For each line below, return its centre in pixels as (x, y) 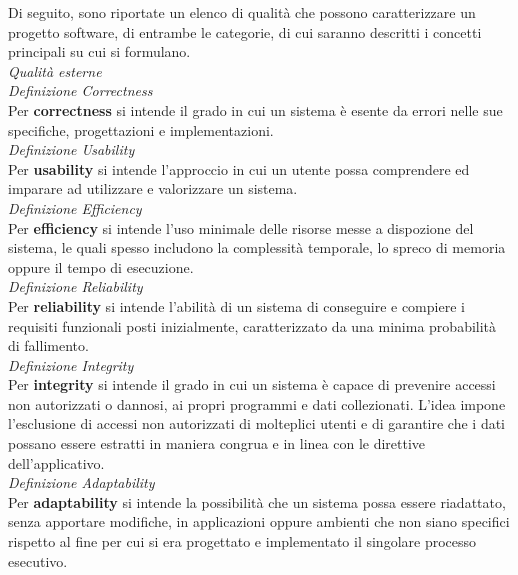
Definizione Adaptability (81, 482)
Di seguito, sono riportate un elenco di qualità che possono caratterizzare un (242, 12)
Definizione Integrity (71, 364)
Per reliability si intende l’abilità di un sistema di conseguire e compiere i (236, 305)
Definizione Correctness (80, 90)
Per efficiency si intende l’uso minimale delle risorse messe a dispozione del (241, 227)
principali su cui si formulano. (99, 51)
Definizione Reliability (75, 286)
